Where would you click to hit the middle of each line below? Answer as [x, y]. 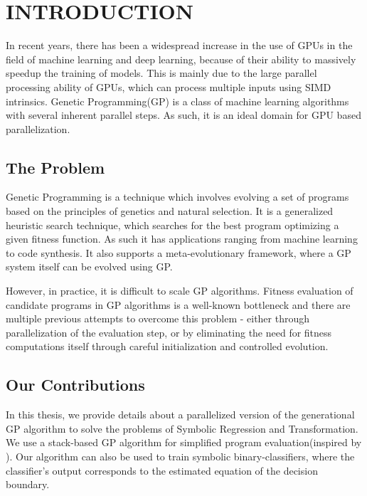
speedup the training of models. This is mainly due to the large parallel [161, 73]
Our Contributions [75, 385]
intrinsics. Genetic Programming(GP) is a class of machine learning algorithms [177, 101]
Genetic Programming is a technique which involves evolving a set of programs [177, 197]
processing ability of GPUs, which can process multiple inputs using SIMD [169, 86]
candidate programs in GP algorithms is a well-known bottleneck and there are [178, 304]
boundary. [28, 484]
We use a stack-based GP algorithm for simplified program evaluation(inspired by [184, 442]
